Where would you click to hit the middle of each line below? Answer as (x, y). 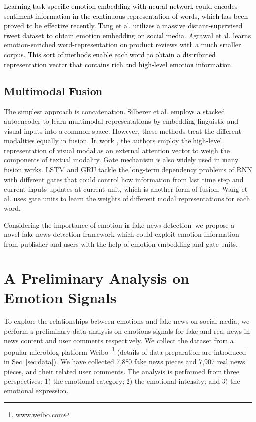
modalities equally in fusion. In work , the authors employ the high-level (113, 140)
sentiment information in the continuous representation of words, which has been (126, 16)
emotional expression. (36, 390)
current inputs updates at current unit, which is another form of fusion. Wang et (126, 189)
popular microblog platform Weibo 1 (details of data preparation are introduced (125, 351)
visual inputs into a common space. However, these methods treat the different (123, 131)
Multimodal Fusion (53, 91)
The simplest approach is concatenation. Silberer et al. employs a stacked (114, 111)
